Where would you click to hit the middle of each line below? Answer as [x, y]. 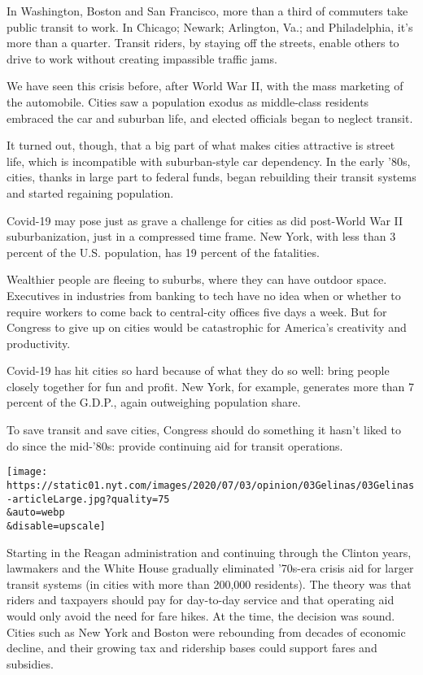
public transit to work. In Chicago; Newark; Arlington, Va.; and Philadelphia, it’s [210, 26]
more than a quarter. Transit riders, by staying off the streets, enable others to [203, 43]
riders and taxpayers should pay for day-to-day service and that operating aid [201, 600]
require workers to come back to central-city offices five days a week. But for [197, 311]
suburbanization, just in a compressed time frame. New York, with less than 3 [201, 236]
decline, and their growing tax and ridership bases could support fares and [192, 648]
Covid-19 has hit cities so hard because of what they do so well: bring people [198, 370]
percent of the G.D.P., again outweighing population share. [154, 402]
